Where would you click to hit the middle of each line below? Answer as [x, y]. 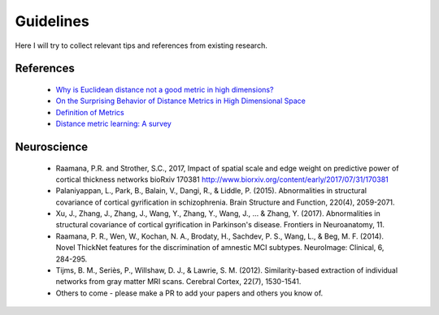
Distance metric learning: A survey [114, 124]
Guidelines [52, 21]
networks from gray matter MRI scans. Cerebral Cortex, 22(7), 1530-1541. [178, 282]
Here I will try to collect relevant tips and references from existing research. [141, 45]
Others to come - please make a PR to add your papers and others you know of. [189, 293]
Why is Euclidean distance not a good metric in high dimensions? [165, 89]
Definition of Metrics [90, 112]
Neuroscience [52, 147]
